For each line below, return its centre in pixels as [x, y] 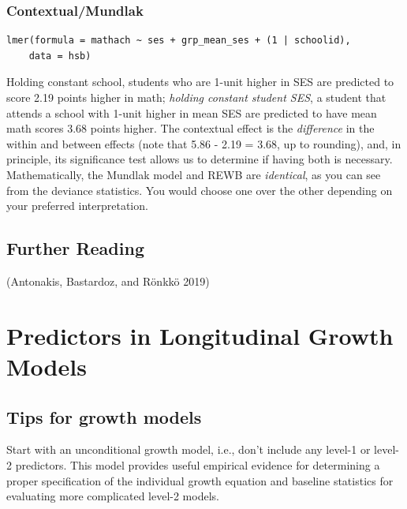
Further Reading [75, 248]
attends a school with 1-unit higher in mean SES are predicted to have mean [192, 112]
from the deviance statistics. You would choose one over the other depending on [200, 190]
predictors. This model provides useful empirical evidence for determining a [198, 464]
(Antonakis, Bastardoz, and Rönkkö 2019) [108, 281]
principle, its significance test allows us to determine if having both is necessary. [200, 159]
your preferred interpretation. [77, 206]
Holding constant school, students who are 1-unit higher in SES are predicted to [200, 82]
